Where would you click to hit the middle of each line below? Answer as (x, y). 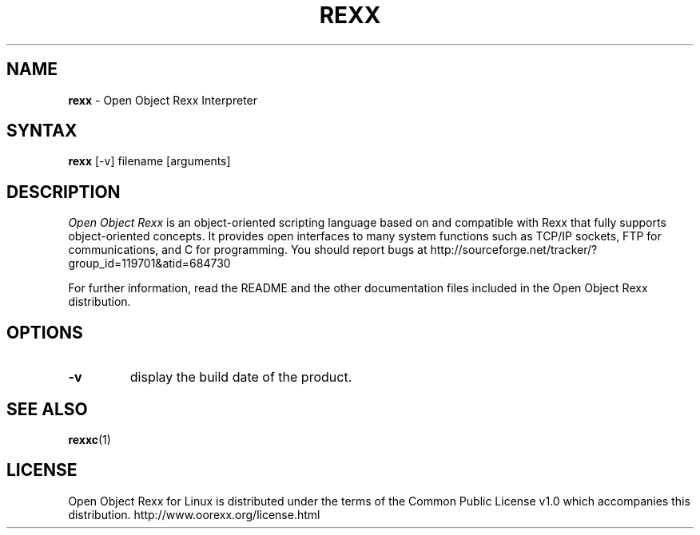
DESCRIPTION (64, 192)
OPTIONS (45, 332)
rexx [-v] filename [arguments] (149, 161)
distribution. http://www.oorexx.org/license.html (194, 514)
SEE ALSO (47, 409)
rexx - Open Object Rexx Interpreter (163, 100)
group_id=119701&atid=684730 (149, 264)
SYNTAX (42, 131)
